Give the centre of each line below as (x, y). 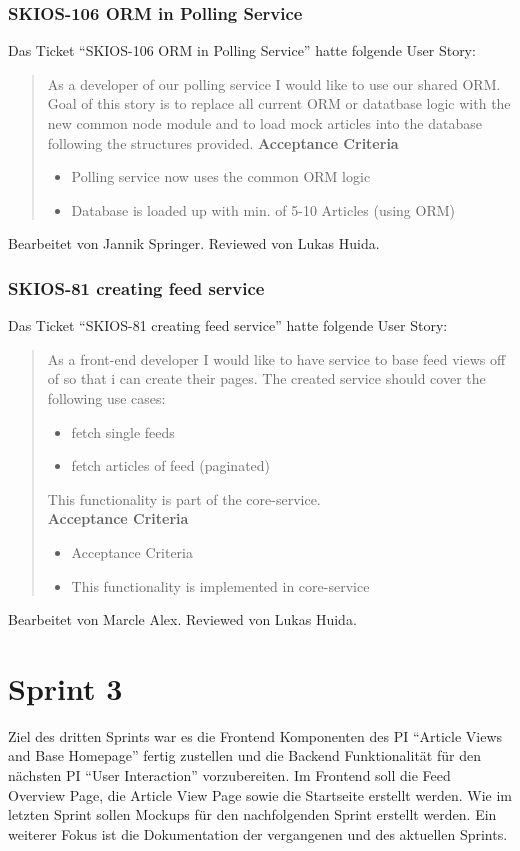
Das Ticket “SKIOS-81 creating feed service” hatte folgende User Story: (228, 325)
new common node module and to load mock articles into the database (264, 123)
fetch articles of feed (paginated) (171, 465)
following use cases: (106, 397)
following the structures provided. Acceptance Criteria (223, 142)
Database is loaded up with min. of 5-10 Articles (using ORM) (263, 209)
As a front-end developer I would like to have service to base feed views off (276, 358)
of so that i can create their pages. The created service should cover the (266, 378)
